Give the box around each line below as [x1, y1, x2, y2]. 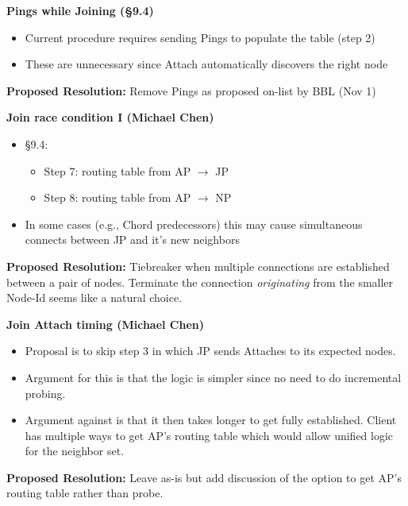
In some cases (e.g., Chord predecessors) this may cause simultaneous [25, 215, 363, 232]
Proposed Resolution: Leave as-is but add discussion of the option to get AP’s [6, 469, 402, 485]
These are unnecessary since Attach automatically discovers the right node [25, 56, 388, 72]
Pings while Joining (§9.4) [6, 2, 154, 18]
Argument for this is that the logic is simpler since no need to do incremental [25, 369, 402, 385]
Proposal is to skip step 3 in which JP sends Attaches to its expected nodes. [25, 342, 396, 359]
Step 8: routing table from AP [44, 189, 191, 206]
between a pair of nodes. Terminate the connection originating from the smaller [6, 273, 394, 290]
